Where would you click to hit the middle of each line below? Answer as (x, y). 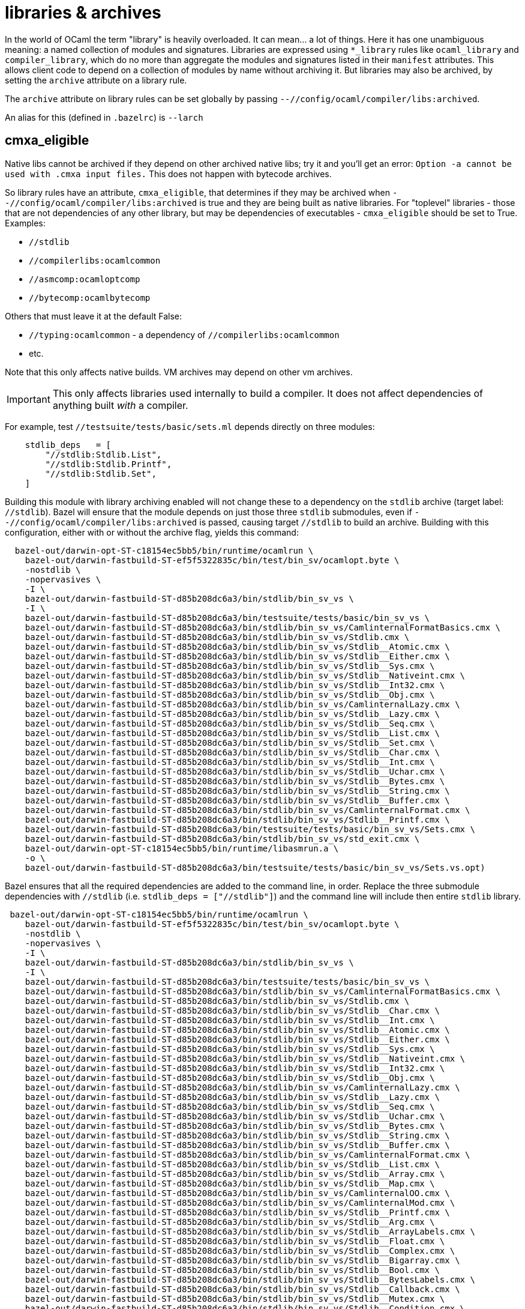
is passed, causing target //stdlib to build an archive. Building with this (344, 522)
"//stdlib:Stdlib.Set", (101, 473)
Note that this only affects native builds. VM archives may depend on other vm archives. (179, 372)
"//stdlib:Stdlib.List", (103, 454)
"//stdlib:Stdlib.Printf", (109, 464)
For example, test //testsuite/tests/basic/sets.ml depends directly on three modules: (190, 426)
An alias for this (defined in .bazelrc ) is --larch (104, 117)
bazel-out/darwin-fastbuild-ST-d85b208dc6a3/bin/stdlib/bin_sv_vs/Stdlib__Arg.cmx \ (230, 1222)
